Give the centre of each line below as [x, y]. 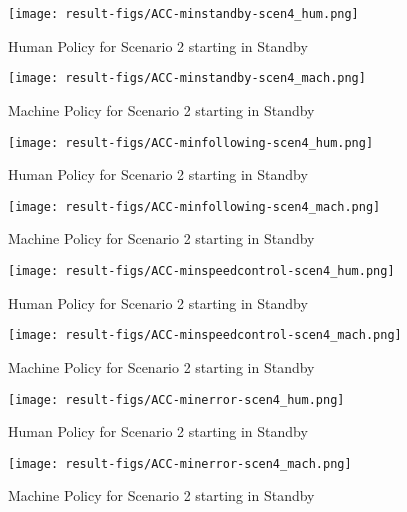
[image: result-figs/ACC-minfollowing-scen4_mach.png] [194, 206]
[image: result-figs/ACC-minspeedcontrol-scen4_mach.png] [205, 335]
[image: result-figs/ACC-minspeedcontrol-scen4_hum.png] [201, 271]
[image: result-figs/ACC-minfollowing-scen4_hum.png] [191, 142]
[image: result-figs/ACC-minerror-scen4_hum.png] [176, 399]
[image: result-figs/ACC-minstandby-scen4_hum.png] [183, 14]
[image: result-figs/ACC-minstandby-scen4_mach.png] [187, 78]
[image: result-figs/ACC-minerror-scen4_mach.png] [180, 463]
